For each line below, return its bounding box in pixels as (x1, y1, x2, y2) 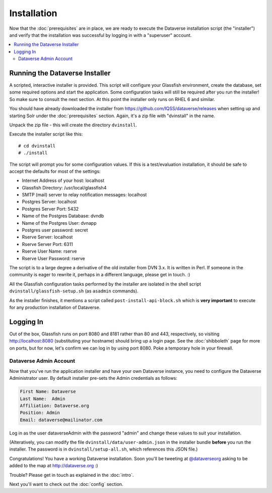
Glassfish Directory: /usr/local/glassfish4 (22, 184, 107, 190)
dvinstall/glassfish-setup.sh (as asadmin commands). (9, 288, 139, 294)
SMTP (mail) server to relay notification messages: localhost (22, 192, 147, 198)
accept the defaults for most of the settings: (9, 168, 101, 174)
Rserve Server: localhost (22, 234, 73, 240)
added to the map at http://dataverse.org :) (9, 463, 98, 469)
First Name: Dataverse (20, 389, 76, 395)
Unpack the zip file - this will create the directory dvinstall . (9, 122, 137, 128)
